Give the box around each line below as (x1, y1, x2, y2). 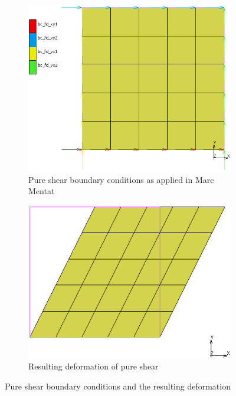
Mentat (28, 185, 55, 197)
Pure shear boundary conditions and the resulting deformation (5, 379, 231, 392)
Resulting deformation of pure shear (28, 360, 159, 372)
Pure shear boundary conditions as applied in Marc (28, 173, 214, 185)
